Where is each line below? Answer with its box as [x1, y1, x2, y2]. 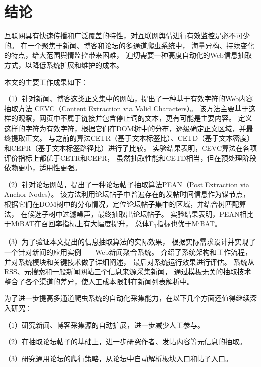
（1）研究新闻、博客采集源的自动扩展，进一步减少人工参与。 [4, 319, 204, 330]
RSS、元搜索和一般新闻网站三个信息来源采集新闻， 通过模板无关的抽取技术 [4, 266, 251, 277]
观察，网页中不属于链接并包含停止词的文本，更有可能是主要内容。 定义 [18, 113, 252, 124]
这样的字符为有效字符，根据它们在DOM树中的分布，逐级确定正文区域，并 [4, 123, 246, 133]
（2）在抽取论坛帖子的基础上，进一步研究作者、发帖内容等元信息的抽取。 [4, 336, 246, 347]
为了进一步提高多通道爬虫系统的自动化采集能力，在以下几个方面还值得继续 [4, 293, 250, 303]
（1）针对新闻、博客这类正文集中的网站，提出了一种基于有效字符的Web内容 [4, 93, 253, 104]
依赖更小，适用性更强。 [4, 162, 81, 173]
